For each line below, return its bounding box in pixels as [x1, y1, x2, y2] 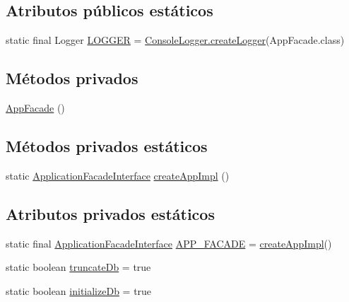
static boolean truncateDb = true [6, 260, 151, 274]
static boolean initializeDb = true [6, 283, 152, 298]
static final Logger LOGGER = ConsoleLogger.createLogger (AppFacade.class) [6, 33, 345, 47]
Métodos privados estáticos [6, 134, 208, 156]
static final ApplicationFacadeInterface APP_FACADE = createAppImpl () [6, 236, 332, 250]
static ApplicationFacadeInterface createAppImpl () [6, 168, 230, 182]
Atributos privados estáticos [6, 202, 215, 224]
